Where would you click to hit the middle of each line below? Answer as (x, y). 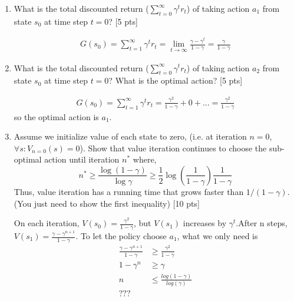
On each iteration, (47, 223)
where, (145, 159)
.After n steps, (262, 223)
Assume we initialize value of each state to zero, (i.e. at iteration (130, 136)
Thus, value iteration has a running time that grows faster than (129, 191)
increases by (205, 223)
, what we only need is (217, 236)
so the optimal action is (56, 116)
